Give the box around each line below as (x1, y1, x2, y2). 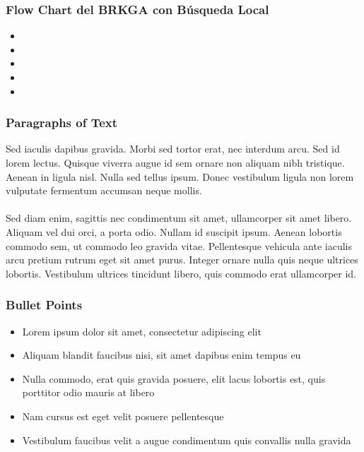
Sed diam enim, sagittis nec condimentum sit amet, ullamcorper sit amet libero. (6, 210, 352, 225)
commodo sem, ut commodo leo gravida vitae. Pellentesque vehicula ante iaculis (6, 238, 353, 253)
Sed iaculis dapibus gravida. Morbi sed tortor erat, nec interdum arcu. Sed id (6, 141, 340, 156)
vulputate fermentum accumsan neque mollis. (6, 183, 202, 198)
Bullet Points (6, 296, 83, 314)
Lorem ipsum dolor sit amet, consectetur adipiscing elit (22, 323, 262, 338)
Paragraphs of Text (6, 114, 118, 131)
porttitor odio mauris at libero (22, 385, 155, 400)
